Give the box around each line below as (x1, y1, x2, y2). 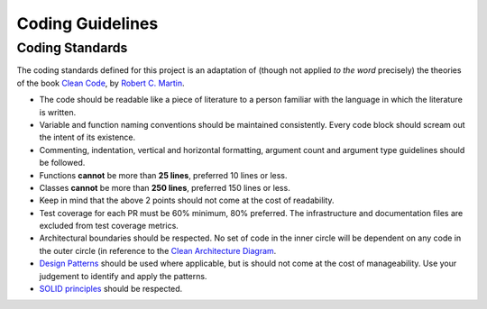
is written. (39, 106, 77, 117)
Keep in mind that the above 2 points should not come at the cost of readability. (39, 195, 335, 206)
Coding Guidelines (16, 14, 159, 33)
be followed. (39, 158, 86, 168)
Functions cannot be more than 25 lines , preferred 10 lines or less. (39, 169, 288, 180)
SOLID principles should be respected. (39, 284, 183, 295)
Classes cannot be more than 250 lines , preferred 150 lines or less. (39, 182, 290, 193)
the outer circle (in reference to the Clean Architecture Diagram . (39, 245, 277, 256)
